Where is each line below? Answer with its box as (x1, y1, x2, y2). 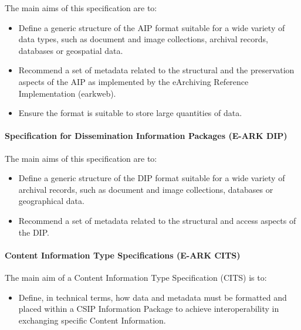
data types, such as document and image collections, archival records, (18, 33, 268, 45)
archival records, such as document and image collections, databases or (18, 183, 273, 195)
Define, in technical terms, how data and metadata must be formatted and (18, 291, 287, 303)
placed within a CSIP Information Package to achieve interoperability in (18, 302, 279, 315)
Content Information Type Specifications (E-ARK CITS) (5, 249, 241, 261)
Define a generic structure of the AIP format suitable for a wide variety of (18, 21, 285, 33)
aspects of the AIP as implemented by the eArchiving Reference (18, 75, 249, 87)
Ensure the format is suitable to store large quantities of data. (18, 107, 242, 119)
